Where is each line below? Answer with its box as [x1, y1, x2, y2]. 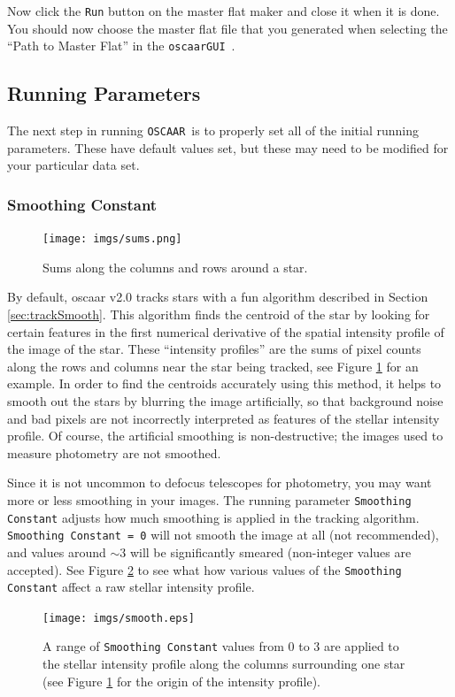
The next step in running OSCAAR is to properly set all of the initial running [7, 121, 419, 140]
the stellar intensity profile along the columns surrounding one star [42, 655, 405, 673]
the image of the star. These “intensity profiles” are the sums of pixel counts [7, 340, 421, 358]
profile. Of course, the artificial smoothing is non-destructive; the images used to [7, 426, 443, 445]
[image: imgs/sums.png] [42, 233, 182, 246]
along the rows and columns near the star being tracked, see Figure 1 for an [7, 356, 419, 375]
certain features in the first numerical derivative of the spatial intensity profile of [7, 322, 444, 341]
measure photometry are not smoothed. [7, 443, 221, 462]
